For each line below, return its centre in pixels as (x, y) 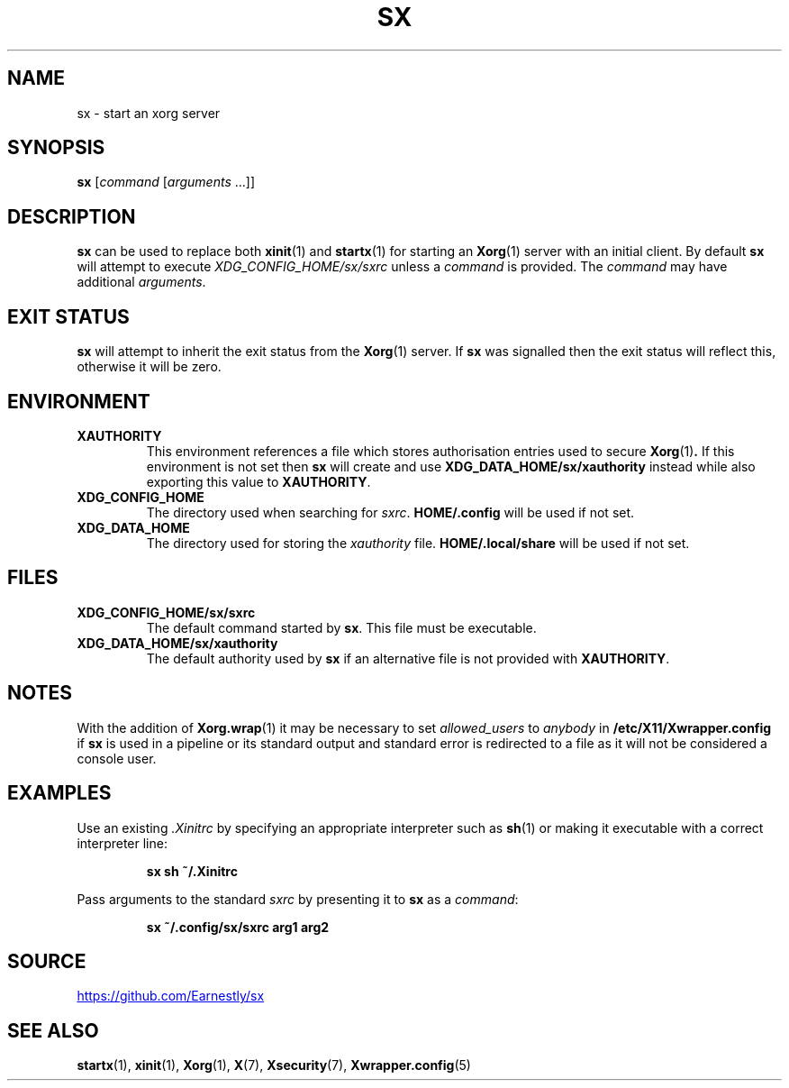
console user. (117, 758)
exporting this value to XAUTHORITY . (258, 481)
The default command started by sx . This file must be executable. (341, 627)
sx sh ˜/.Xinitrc (192, 871)
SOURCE (47, 961)
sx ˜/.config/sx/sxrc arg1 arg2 (238, 927)
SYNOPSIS (56, 148)
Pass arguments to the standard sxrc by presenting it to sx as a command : (298, 899)
